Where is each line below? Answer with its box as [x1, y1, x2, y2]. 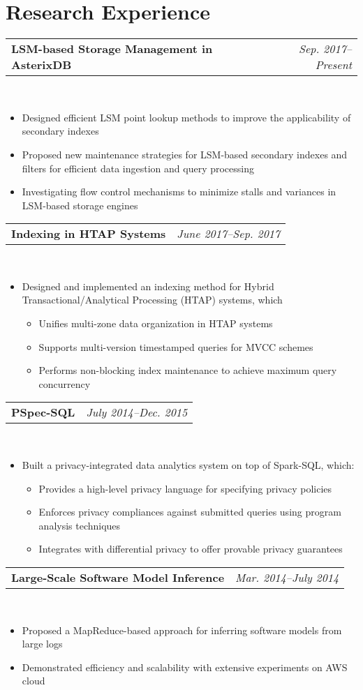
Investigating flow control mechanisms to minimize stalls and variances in [22, 184, 336, 199]
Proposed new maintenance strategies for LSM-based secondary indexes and [22, 147, 348, 161]
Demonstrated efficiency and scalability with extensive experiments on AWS [22, 659, 348, 674]
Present [315, 57, 352, 73]
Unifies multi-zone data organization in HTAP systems [38, 316, 273, 331]
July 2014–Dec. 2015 [86, 404, 188, 421]
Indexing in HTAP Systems [11, 225, 166, 242]
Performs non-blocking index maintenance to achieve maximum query [38, 363, 337, 377]
